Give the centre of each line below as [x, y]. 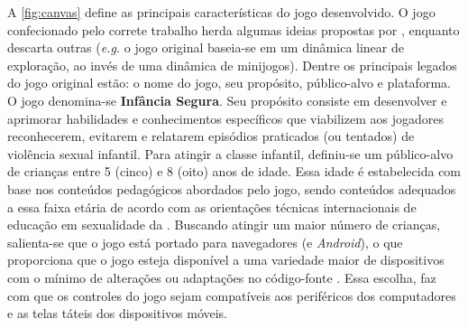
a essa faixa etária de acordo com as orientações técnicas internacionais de [212, 206]
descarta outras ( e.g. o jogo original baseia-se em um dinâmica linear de [206, 47]
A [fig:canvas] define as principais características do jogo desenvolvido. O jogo [221, 12]
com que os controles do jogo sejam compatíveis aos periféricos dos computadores [232, 295]
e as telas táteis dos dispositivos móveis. [118, 313]
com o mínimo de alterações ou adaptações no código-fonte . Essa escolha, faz [222, 277]
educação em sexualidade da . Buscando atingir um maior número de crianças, [224, 225]
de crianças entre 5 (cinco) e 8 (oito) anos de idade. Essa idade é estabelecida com [234, 171]
